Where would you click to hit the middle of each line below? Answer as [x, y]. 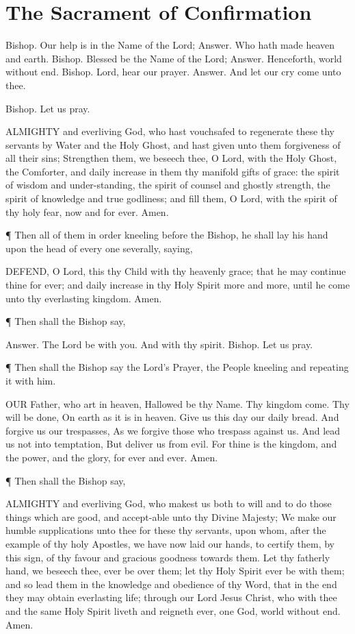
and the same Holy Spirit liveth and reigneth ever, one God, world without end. [173, 610]
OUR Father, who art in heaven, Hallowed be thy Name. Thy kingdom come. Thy [177, 403]
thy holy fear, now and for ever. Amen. [87, 211]
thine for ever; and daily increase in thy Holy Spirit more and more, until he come [178, 285]
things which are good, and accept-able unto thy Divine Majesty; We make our [171, 516]
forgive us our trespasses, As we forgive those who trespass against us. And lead [173, 430]
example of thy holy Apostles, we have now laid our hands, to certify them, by [170, 543]
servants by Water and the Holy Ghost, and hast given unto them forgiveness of [173, 144]
